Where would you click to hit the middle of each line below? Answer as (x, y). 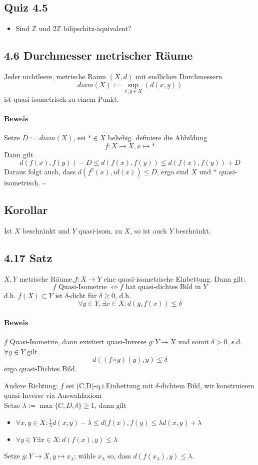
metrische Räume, (47, 278)
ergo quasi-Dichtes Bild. (40, 369)
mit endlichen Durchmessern (179, 76)
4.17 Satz (28, 258)
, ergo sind (173, 172)
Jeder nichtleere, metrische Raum (55, 76)
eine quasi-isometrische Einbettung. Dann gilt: (174, 278)
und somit (193, 341)
